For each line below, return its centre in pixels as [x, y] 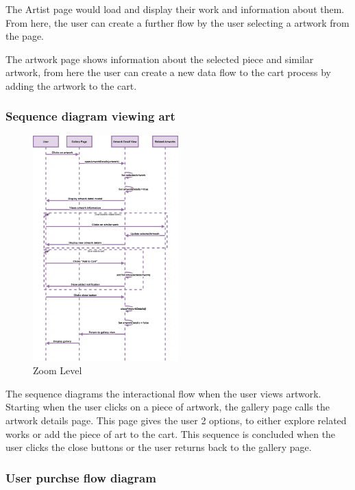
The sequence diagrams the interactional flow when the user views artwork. [163, 393]
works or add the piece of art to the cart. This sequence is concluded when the [171, 433]
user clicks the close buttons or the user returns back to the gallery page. [159, 447]
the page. [25, 36]
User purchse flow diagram [81, 477]
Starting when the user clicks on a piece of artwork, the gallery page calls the [168, 407]
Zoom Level [58, 370]
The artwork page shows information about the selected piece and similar [160, 59]
